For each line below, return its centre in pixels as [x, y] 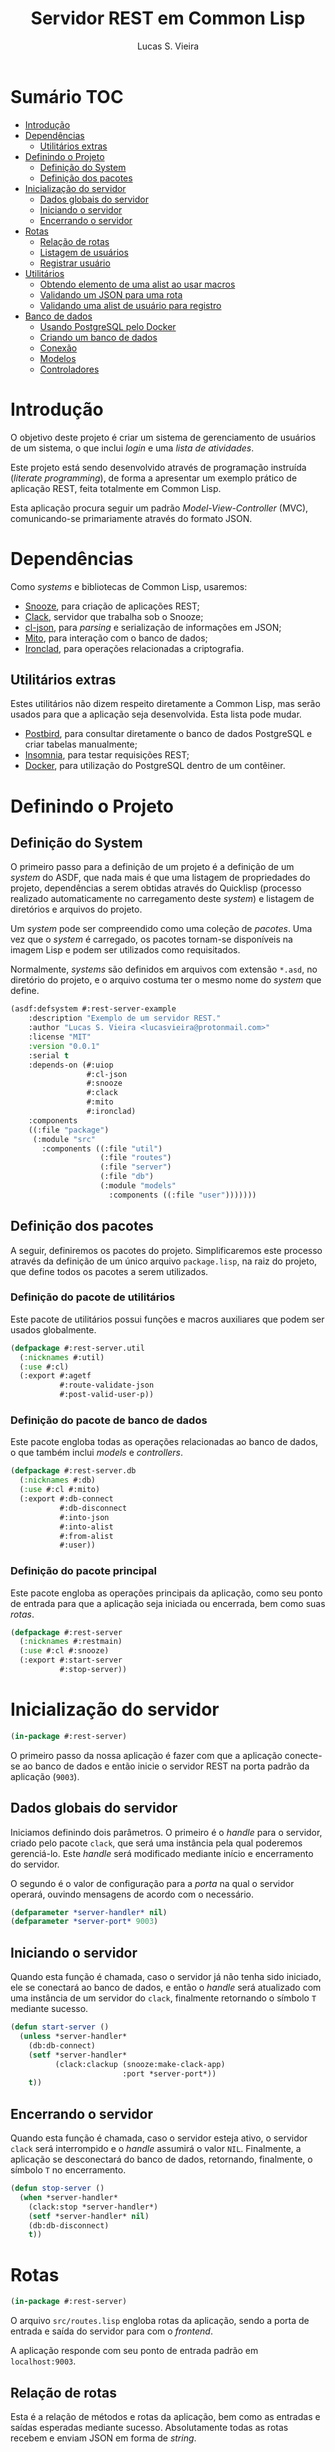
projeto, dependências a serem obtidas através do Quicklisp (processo [156, 888]
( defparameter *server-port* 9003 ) [84, 1922]
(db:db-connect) [62, 2045]
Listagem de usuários [84, 252]
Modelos [58, 358]
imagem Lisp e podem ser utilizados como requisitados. [125, 950]
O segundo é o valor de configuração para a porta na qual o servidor [152, 1883]
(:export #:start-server [71, 1660]
